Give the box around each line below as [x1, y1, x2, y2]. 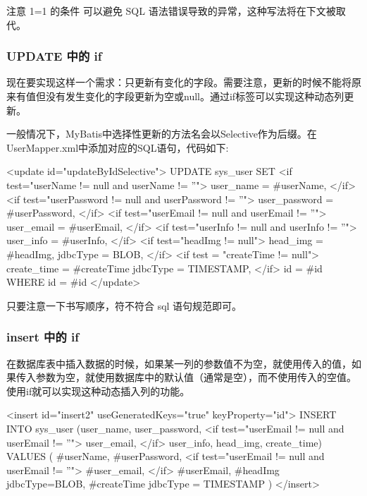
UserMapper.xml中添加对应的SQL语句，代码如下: [6, 140, 229, 155]
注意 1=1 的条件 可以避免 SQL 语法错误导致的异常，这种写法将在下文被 [6, 4, 336, 18]
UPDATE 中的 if [6, 47, 102, 65]
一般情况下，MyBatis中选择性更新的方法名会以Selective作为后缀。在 [6, 126, 317, 141]
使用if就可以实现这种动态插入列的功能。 [6, 383, 190, 398]
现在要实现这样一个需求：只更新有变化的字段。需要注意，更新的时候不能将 [6, 75, 352, 90]
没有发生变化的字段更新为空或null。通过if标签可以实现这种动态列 [45, 89, 344, 103]
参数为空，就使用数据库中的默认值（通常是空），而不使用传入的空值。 [35, 370, 356, 385]
